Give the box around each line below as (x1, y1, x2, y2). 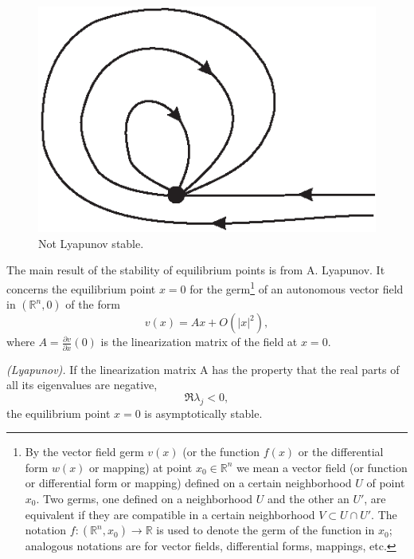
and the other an (268, 490, 350, 506)
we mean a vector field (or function (236, 459, 408, 475)
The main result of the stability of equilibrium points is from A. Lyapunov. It (6, 262, 385, 278)
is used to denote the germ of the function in (156, 522, 375, 538)
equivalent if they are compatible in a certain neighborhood (25, 506, 315, 522)
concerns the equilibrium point (6, 280, 156, 297)
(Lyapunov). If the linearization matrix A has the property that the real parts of (6, 360, 400, 377)
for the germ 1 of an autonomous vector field (189, 278, 404, 297)
